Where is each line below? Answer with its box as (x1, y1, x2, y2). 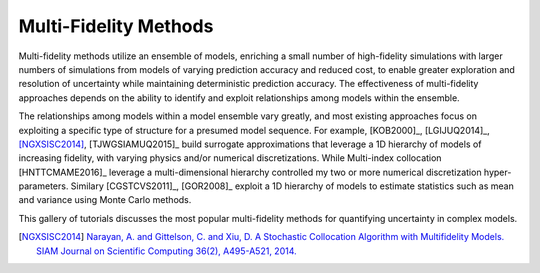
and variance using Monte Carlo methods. (18, 194, 192, 206)
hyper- (483, 166, 512, 178)
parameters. (18, 180, 69, 192)
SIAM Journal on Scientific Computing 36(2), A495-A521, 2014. (36, 245, 297, 257)
